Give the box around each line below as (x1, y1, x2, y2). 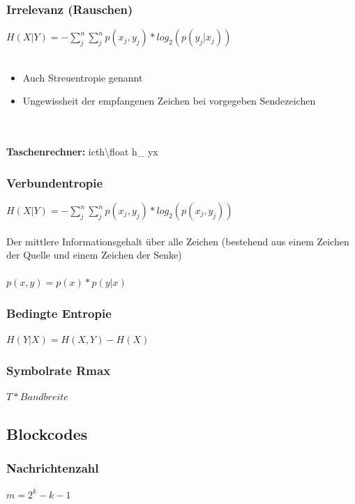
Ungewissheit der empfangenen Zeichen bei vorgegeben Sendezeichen (22, 93, 316, 108)
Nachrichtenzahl (6, 459, 99, 477)
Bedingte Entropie (6, 304, 112, 321)
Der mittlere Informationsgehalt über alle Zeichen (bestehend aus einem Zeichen (6, 234, 349, 248)
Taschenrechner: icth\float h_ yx (6, 144, 158, 159)
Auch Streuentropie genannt (22, 70, 143, 84)
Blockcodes (6, 422, 88, 444)
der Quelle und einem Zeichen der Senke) (6, 247, 182, 262)
